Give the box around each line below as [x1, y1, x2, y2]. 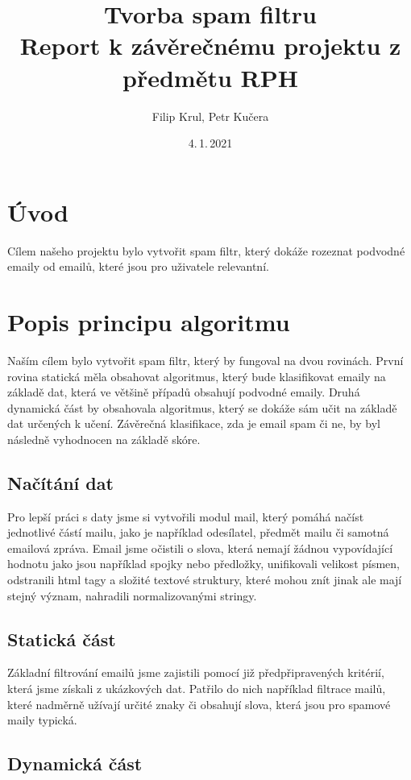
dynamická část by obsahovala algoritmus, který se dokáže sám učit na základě [7, 399, 397, 416]
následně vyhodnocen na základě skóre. [7, 430, 201, 447]
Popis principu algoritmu [7, 305, 290, 338]
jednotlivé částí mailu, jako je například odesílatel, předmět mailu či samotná [7, 524, 389, 541]
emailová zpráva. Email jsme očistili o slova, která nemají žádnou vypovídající [7, 539, 393, 556]
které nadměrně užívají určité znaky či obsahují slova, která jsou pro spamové [7, 695, 391, 712]
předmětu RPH [122, 60, 298, 93]
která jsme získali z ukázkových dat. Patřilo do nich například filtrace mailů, [7, 680, 386, 697]
